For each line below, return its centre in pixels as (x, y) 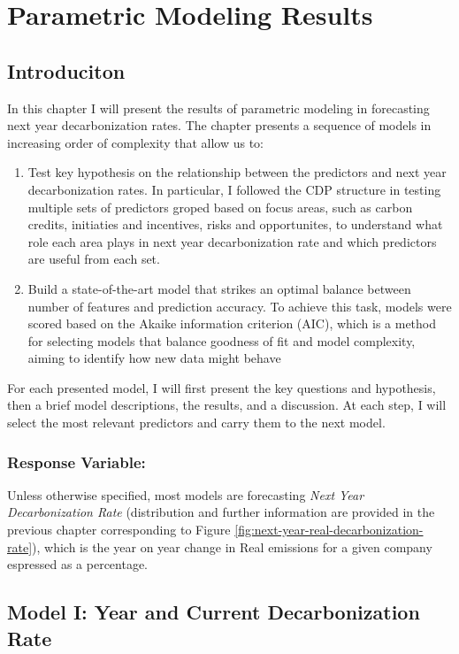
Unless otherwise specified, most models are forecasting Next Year (186, 494)
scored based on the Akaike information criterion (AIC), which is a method (232, 323)
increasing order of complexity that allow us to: (135, 142)
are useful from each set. (94, 259)
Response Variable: (76, 462)
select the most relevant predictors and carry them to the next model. (196, 423)
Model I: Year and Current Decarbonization (214, 612)
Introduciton (66, 70)
